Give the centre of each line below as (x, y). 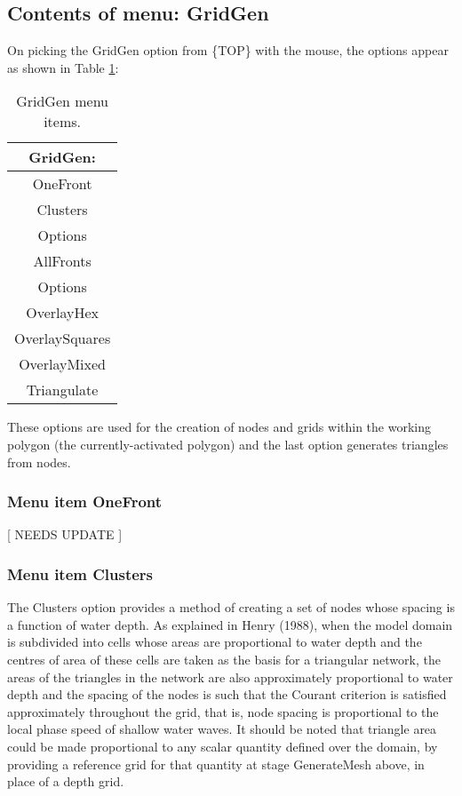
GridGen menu (63, 101)
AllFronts (62, 261)
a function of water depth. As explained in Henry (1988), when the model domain (230, 624)
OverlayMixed (63, 364)
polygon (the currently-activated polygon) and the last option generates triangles (228, 444)
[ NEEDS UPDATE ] (65, 534)
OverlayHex (63, 313)
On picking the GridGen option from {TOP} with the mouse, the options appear (228, 50)
